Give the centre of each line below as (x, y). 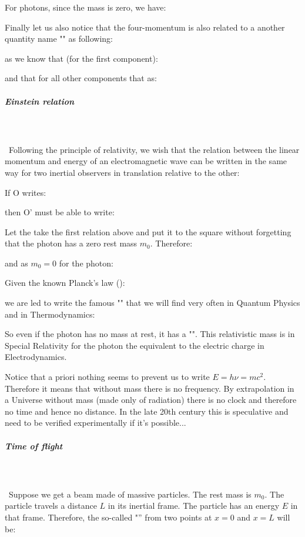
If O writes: (26, 192)
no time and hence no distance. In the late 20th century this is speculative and (147, 411)
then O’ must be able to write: (60, 212)
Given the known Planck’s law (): (65, 283)
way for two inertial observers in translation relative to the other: (122, 172)
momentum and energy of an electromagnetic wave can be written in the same (146, 161)
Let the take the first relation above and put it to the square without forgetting (148, 231)
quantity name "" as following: (59, 39)
